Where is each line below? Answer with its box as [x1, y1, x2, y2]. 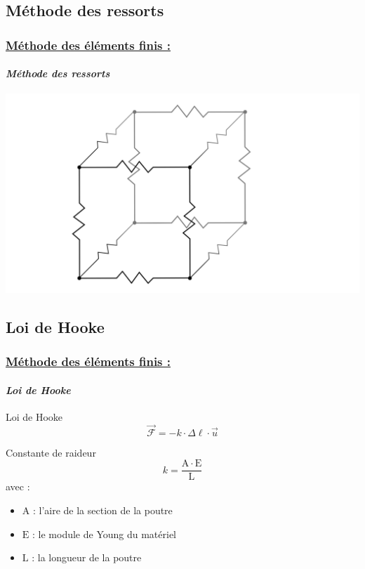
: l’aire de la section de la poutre [32, 503, 173, 517]
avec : [6, 479, 30, 494]
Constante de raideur [6, 445, 96, 459]
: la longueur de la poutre [32, 550, 142, 565]
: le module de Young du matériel [32, 526, 176, 541]
